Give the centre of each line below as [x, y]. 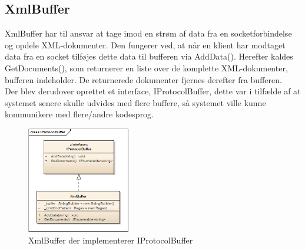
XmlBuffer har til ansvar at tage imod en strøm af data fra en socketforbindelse [148, 33]
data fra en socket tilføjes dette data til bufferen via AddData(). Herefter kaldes [149, 56]
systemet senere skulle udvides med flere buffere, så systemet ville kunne [135, 102]
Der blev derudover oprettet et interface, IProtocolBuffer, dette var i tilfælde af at [153, 91]
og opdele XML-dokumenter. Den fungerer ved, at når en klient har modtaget [145, 45]
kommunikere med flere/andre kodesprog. [79, 114]
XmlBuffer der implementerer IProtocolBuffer [111, 240]
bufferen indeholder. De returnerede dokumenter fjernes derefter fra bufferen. [143, 79]
